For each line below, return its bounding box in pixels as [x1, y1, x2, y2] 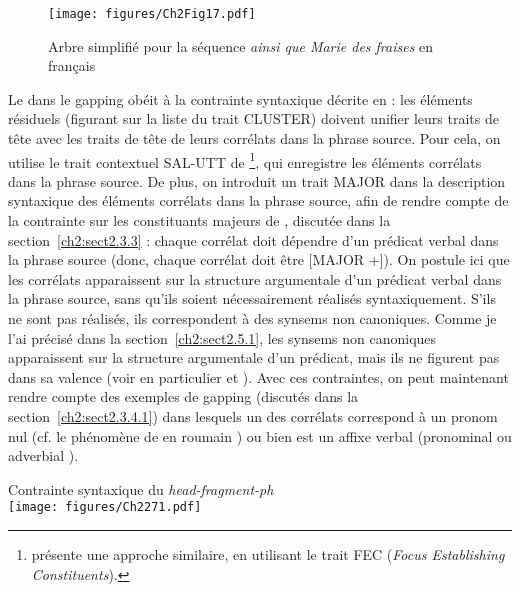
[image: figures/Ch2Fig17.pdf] [48, 7, 256, 21]
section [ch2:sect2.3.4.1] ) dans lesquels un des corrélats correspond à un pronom [8, 406, 498, 426]
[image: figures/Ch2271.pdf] [8, 500, 202, 515]
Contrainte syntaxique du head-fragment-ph [8, 478, 274, 499]
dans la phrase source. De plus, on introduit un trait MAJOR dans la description [8, 170, 506, 191]
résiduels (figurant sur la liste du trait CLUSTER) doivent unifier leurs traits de [8, 108, 499, 129]
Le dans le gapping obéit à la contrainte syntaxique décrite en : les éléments [8, 88, 473, 109]
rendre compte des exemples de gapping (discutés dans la [8, 386, 359, 407]
